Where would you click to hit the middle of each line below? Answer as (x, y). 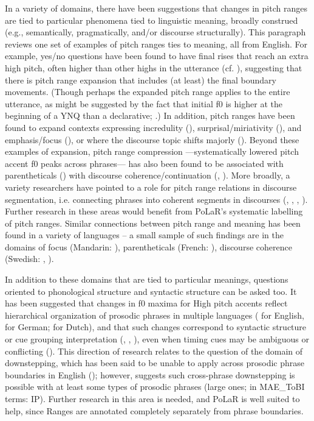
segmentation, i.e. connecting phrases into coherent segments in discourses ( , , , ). (156, 199)
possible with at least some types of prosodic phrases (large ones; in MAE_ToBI (155, 387)
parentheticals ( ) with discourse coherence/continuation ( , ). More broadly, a (148, 175)
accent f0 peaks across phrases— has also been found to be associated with (144, 163)
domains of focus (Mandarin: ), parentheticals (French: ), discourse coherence (148, 246)
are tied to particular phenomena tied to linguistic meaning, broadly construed (152, 20)
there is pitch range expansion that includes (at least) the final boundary (141, 80)
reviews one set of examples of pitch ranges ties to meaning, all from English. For (156, 44)
